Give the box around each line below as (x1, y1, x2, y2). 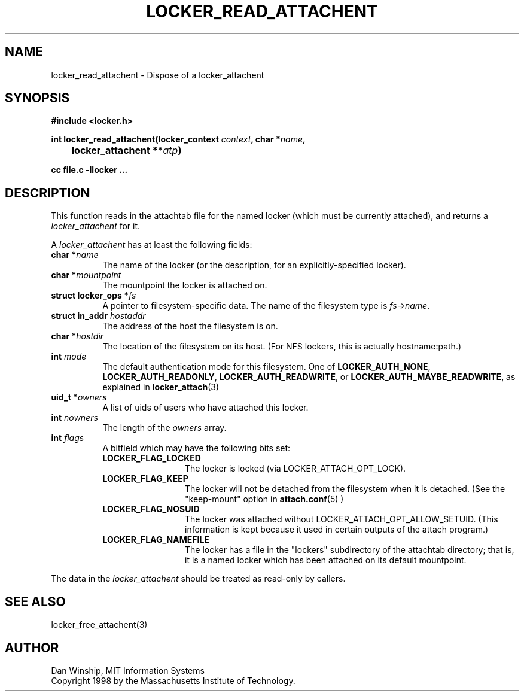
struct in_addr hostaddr (51, 311, 146, 321)
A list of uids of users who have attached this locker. (102, 402, 309, 413)
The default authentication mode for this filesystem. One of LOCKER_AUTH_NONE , (102, 361, 431, 372)
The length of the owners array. (102, 423, 227, 433)
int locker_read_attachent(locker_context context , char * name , (51, 134, 306, 145)
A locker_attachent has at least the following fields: (51, 239, 252, 250)
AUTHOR (5, 640, 59, 655)
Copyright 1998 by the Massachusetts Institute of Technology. (51, 675, 295, 686)
